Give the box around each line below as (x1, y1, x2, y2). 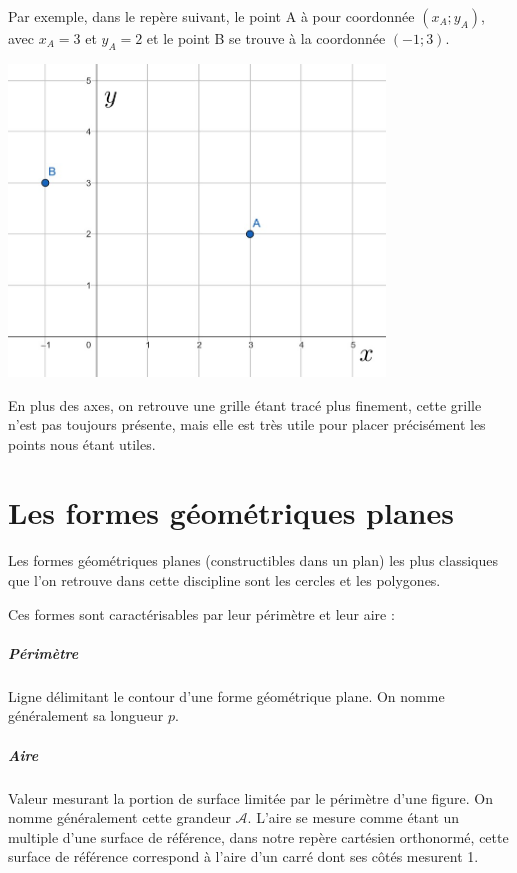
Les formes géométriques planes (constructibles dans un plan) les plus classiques (8, 550, 499, 571)
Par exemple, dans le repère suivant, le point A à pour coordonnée (8, 6, 415, 26)
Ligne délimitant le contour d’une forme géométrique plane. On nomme (8, 685, 445, 706)
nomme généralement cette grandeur (8, 807, 231, 828)
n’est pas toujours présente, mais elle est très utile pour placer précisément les (8, 414, 486, 435)
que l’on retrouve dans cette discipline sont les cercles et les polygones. (8, 570, 441, 590)
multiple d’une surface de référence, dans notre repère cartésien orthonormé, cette (8, 826, 509, 847)
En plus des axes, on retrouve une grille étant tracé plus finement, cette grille (8, 394, 482, 415)
